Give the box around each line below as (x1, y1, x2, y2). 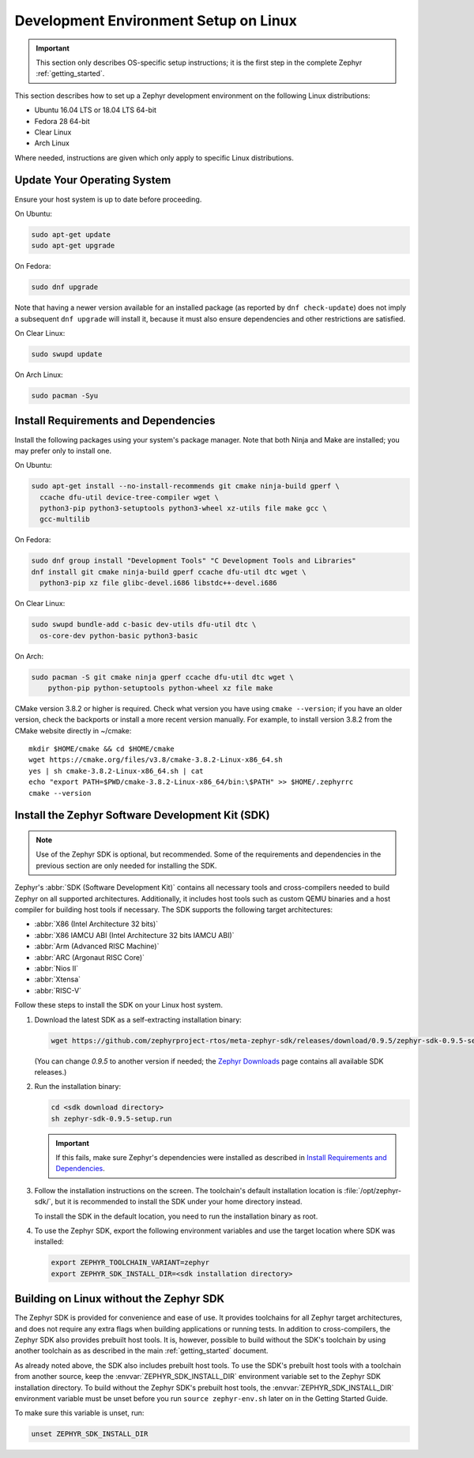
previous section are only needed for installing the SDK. (36, 861, 217, 870)
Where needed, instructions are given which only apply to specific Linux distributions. (14, 153, 294, 162)
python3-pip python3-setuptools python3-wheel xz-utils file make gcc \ (39, 504, 328, 513)
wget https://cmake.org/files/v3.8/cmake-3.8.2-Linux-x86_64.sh (28, 755, 284, 764)
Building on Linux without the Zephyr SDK (14, 1292, 225, 1305)
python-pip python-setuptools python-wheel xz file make (47, 684, 273, 692)
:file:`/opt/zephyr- (344, 1185, 402, 1195)
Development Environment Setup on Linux (14, 12, 298, 29)
